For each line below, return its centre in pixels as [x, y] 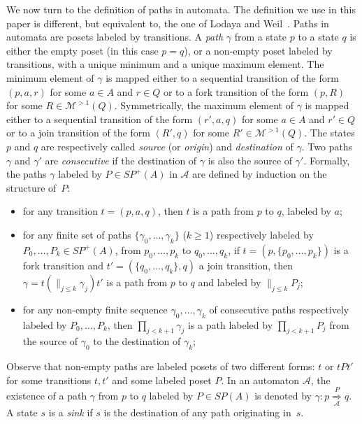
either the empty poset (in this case [82, 50]
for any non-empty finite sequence [95, 309]
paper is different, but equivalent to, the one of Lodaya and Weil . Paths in [168, 23]
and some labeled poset [162, 380]
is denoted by [283, 396]
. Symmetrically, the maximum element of [204, 105]
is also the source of [250, 160]
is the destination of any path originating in [197, 412]
